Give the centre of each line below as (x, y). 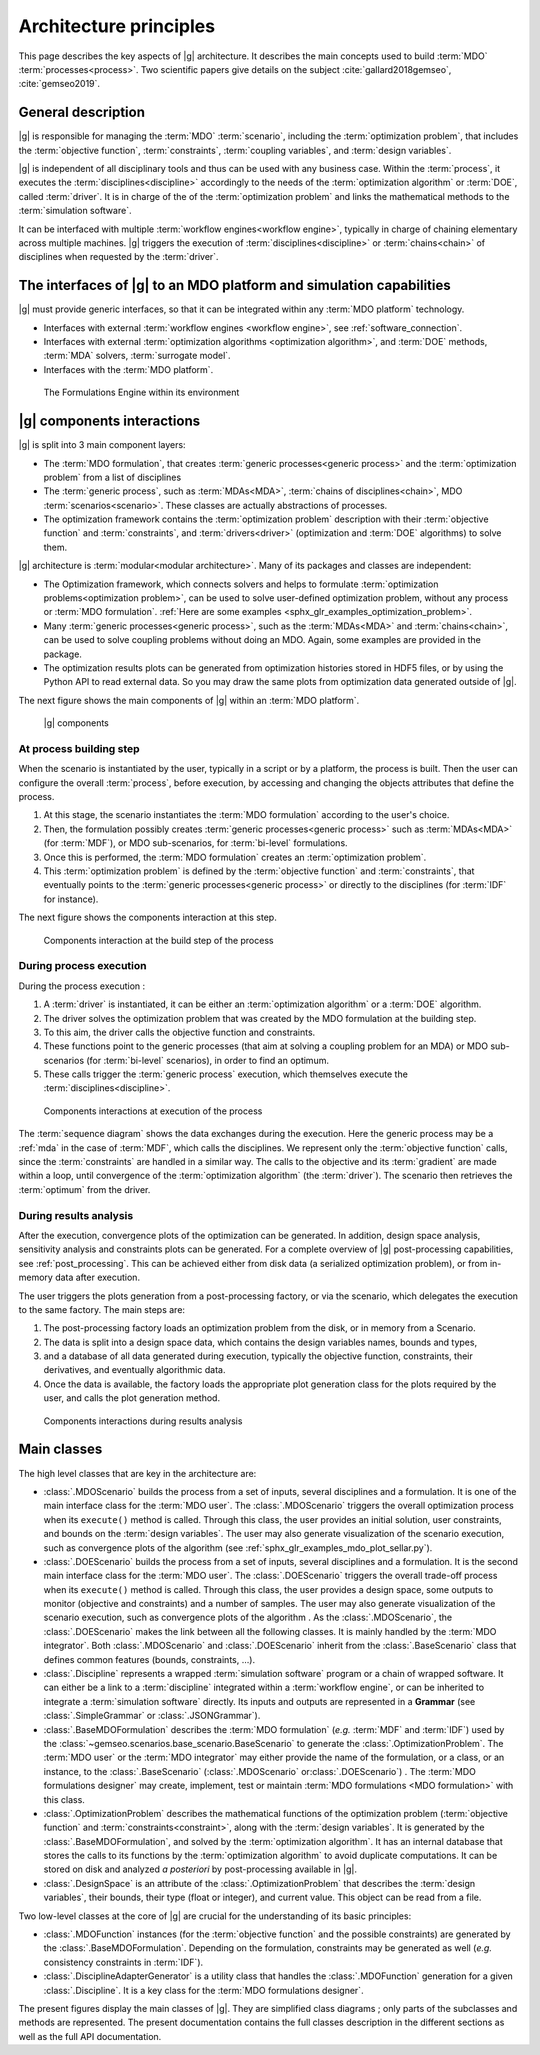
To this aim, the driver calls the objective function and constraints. (179, 1032)
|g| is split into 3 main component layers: (102, 445)
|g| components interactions (109, 421)
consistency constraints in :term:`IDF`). (123, 1962)
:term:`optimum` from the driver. (84, 1189)
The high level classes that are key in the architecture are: (137, 1473)
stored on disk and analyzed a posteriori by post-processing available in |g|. (200, 1869)
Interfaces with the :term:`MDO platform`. (128, 369)
